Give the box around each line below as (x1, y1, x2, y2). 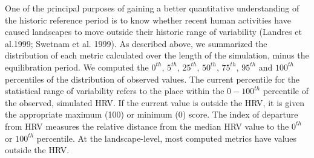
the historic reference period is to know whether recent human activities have (5, 13, 291, 26)
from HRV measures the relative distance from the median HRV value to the (5, 119, 289, 132)
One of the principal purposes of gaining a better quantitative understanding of (5, 2, 299, 14)
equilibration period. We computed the (5, 60, 149, 73)
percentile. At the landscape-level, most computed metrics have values (36, 131, 297, 144)
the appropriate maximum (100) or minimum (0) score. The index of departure (5, 108, 298, 121)
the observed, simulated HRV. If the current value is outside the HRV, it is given (5, 96, 305, 109)
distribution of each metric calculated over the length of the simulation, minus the (5, 49, 309, 62)
